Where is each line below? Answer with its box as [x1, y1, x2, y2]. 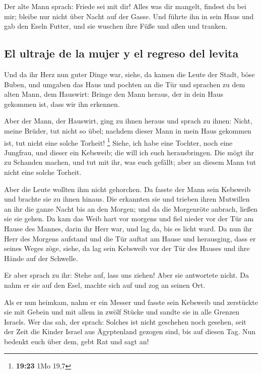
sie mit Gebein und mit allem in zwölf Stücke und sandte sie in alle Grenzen [4, 306, 240, 317]
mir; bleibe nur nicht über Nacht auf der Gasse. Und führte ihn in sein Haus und [4, 11, 254, 21]
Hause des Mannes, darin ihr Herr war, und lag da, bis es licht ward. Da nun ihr [4, 223, 252, 233]
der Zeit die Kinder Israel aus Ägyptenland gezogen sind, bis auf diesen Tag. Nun [4, 326, 256, 337]
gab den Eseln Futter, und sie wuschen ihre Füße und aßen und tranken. [4, 21, 228, 31]
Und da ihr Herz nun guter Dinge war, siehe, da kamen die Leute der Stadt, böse [4, 69, 255, 79]
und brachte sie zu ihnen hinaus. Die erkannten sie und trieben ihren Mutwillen [4, 194, 250, 204]
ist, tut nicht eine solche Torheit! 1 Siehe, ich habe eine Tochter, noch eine [4, 136, 233, 148]
